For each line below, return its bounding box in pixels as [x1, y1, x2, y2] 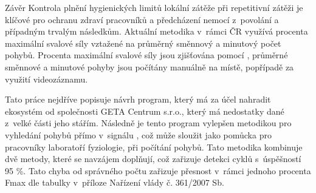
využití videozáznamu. [5, 72, 88, 85]
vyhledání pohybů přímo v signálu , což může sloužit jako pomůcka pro [5, 128, 272, 141]
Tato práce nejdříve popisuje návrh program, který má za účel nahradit [5, 93, 271, 106]
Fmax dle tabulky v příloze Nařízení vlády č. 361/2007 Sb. [5, 176, 224, 189]
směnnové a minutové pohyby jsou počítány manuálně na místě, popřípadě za [5, 60, 294, 73]
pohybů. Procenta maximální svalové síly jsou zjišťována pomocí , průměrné [5, 49, 288, 61]
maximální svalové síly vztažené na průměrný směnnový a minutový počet [5, 36, 281, 49]
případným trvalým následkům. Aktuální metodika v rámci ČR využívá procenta [5, 25, 308, 38]
